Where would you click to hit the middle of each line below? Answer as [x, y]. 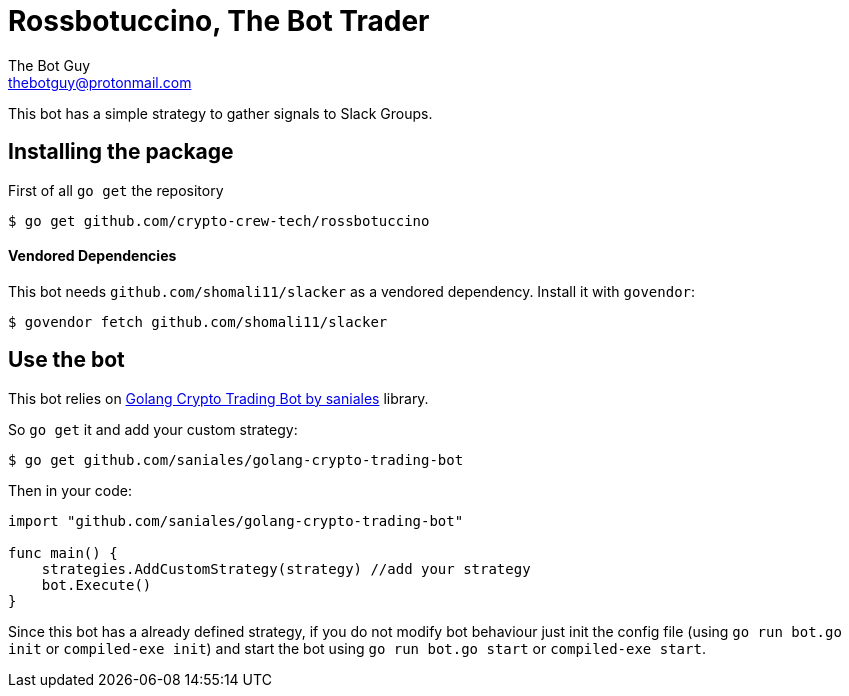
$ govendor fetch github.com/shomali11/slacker [198, 321]
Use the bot [66, 360]
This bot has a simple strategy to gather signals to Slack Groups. [220, 113]
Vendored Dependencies [92, 256]
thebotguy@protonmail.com [100, 82]
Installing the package [121, 152]
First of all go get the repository [116, 190]
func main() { [63, 552]
